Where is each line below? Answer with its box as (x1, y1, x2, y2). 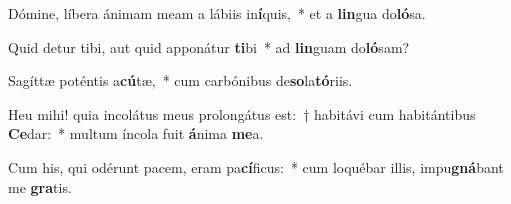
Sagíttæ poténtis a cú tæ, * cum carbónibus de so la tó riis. (8, 70, 353, 91)
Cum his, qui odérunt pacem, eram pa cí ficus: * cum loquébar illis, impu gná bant (8, 156, 504, 177)
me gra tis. (8, 176, 72, 197)
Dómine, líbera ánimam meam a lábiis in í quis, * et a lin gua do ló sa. (8, 3, 426, 23)
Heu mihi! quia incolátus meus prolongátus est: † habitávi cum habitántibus (8, 103, 476, 124)
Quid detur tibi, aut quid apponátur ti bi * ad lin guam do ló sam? (8, 36, 410, 57)
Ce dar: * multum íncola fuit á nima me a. (8, 123, 264, 144)
